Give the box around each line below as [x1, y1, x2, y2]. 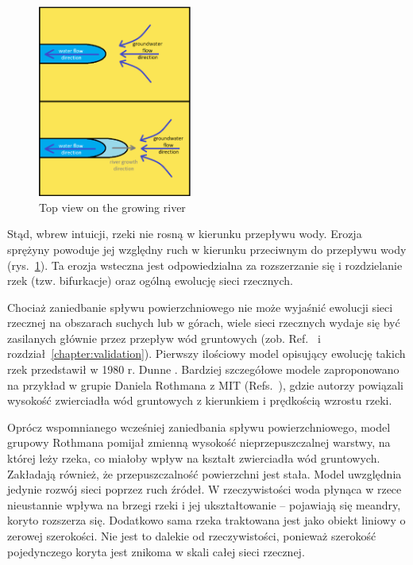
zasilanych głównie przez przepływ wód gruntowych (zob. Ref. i [7, 329, 321, 346]
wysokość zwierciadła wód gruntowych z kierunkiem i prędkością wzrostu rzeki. [7, 392, 392, 409]
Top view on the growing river [39, 198, 186, 215]
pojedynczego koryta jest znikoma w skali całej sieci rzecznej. [7, 543, 305, 559]
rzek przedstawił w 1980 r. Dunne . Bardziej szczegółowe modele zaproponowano [7, 361, 399, 378]
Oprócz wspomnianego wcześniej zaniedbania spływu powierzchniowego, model [7, 418, 391, 435]
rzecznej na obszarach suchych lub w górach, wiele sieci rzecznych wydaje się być [7, 314, 400, 331]
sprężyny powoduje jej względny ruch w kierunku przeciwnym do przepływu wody [7, 240, 407, 257]
